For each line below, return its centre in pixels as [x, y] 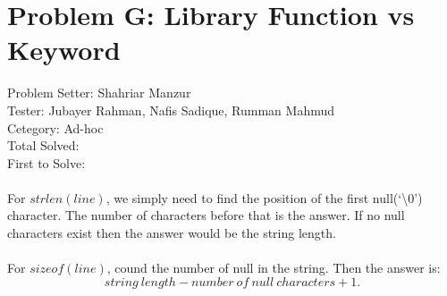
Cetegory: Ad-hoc [55, 127]
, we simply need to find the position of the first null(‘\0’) [264, 197]
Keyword [64, 50]
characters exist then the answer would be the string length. [172, 233]
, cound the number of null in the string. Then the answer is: [274, 268]
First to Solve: [46, 162]
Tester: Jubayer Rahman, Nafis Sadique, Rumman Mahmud [171, 110]
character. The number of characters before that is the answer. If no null [206, 215]
